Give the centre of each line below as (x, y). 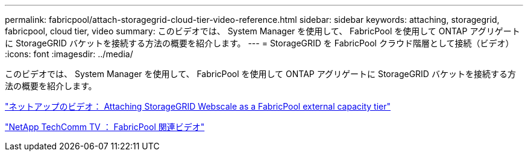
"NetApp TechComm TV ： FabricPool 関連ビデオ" (105, 127)
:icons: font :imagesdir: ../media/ (69, 54)
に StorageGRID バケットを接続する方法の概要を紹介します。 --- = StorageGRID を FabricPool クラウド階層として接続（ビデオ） (259, 43)
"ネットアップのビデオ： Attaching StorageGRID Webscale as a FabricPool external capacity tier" (198, 106)
